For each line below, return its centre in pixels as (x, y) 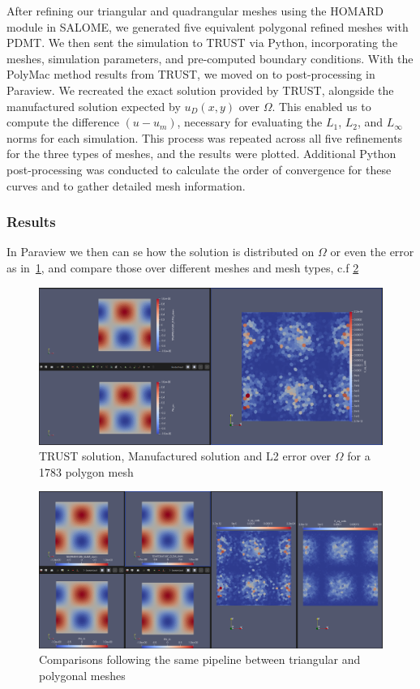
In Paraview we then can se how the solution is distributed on (161, 252)
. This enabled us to (321, 106)
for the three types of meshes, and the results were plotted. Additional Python (201, 154)
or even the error (372, 252)
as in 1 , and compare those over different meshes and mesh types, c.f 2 (183, 267)
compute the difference (63, 122)
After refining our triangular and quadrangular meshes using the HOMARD (195, 11)
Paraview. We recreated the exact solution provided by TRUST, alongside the (200, 90)
